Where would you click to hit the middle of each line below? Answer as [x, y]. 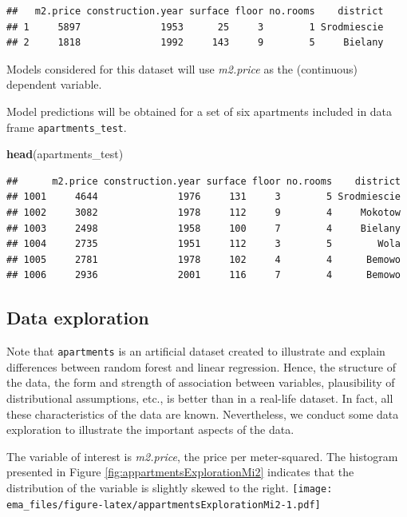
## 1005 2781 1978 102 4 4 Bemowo [203, 259]
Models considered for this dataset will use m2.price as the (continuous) [182, 68]
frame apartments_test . [67, 127]
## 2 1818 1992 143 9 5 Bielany [195, 43]
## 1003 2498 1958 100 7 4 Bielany [203, 228]
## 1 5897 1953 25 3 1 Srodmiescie [195, 27]
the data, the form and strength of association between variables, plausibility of [201, 382]
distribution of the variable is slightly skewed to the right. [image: [170, 487]
